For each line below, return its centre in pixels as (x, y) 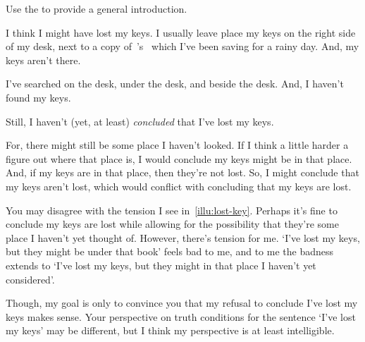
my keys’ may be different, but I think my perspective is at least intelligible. (170, 330)
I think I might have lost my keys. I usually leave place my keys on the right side (181, 32)
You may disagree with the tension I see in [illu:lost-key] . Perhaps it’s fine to (172, 210)
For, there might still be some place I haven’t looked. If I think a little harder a (177, 145)
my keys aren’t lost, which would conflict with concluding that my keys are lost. (179, 186)
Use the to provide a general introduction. (97, 8)
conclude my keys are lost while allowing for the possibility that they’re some (172, 224)
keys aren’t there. (43, 60)
